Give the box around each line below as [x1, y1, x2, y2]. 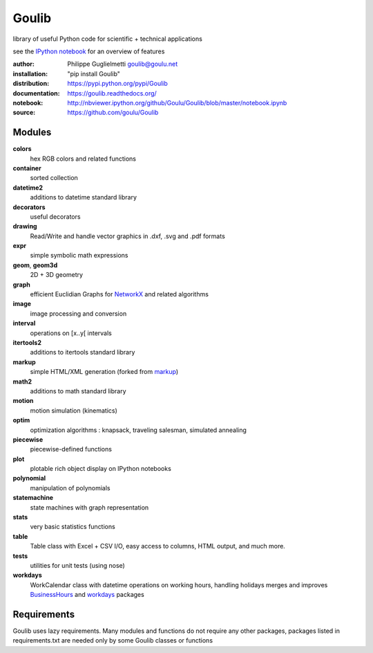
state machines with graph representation [30, 503, 149, 512]
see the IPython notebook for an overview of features [12, 47, 165, 55]
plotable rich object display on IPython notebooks [30, 465, 172, 473]
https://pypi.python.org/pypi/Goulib [67, 80, 169, 88]
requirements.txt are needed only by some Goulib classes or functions [12, 636, 213, 645]
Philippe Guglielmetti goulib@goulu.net [67, 60, 178, 69]
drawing [12, 222, 37, 231]
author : [12, 60, 35, 69]
